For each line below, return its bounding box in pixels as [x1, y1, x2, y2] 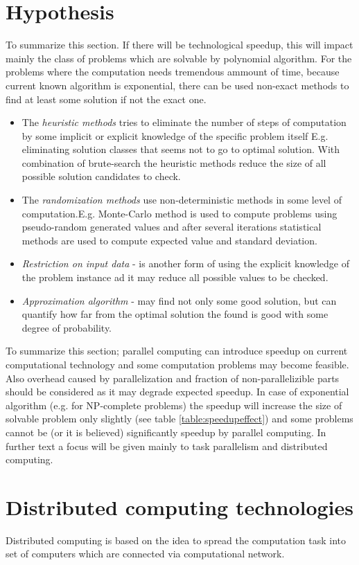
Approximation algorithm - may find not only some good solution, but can [21, 293, 337, 307]
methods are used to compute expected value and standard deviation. [21, 233, 317, 247]
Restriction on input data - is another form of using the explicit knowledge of [21, 256, 349, 271]
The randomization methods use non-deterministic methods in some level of [21, 192, 342, 207]
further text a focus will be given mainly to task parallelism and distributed [6, 438, 328, 453]
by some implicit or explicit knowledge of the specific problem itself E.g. [21, 128, 329, 143]
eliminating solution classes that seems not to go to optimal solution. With [21, 142, 340, 156]
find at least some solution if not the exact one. [6, 91, 207, 106]
